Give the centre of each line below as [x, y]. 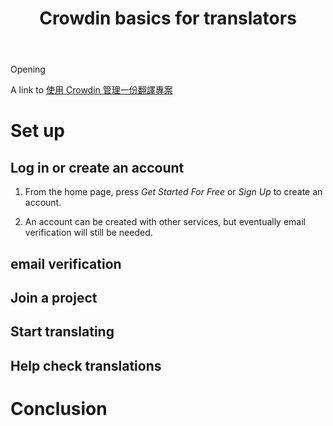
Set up [37, 131]
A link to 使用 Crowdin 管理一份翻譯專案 [91, 90]
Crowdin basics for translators [168, 18]
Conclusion [59, 408]
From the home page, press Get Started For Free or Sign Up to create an [173, 192]
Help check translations [86, 365]
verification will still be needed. [88, 233]
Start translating [62, 332]
